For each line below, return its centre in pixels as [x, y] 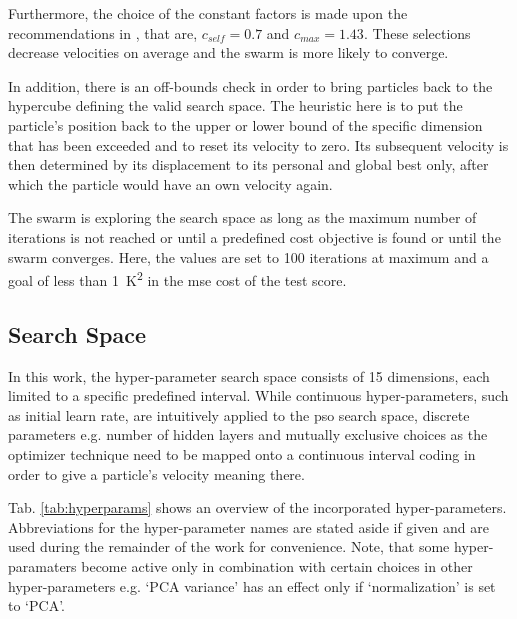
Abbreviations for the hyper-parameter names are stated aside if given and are [248, 526]
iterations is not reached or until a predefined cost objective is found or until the [254, 236]
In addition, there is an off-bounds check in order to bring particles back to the [250, 85]
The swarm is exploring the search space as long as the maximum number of [242, 217]
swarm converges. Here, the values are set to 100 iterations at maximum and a [248, 256]
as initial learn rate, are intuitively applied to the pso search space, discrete [239, 414]
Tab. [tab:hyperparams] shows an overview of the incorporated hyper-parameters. [257, 507]
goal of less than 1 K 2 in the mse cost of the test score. [177, 278]
